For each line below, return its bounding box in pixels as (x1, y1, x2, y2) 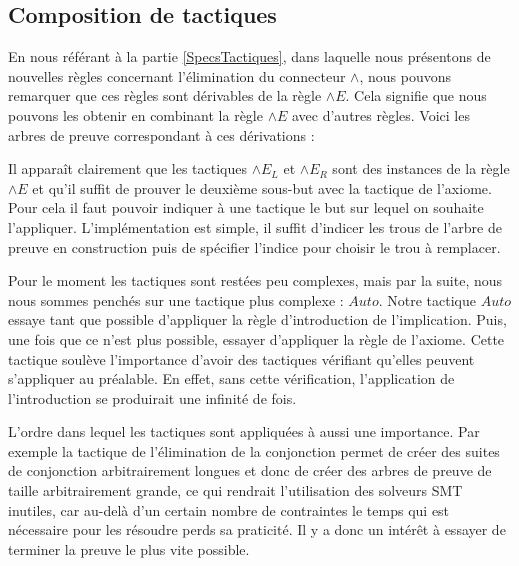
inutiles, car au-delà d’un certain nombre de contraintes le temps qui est (8, 499, 450, 520)
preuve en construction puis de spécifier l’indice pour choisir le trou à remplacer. (8, 236, 501, 257)
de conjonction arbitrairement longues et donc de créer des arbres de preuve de (8, 460, 492, 481)
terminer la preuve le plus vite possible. (8, 538, 250, 559)
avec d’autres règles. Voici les (291, 104, 470, 125)
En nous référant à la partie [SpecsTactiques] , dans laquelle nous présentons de (8, 46, 491, 67)
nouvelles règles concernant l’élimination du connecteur (8, 65, 346, 86)
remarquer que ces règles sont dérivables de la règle (8, 85, 322, 106)
